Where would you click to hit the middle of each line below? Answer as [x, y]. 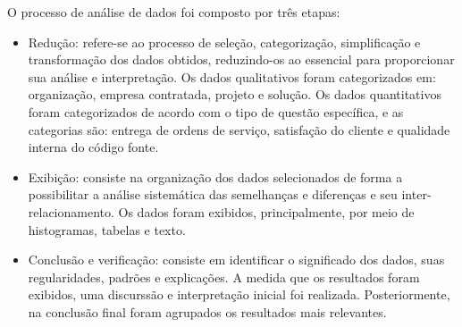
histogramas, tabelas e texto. [107, 229]
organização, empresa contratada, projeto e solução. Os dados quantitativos [235, 94]
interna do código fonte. [93, 147]
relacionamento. [71, 211]
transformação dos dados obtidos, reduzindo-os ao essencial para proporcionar [241, 59]
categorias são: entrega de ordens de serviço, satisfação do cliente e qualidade [239, 129]
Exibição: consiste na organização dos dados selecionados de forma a [215, 176]
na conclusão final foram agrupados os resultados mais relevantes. [207, 311]
